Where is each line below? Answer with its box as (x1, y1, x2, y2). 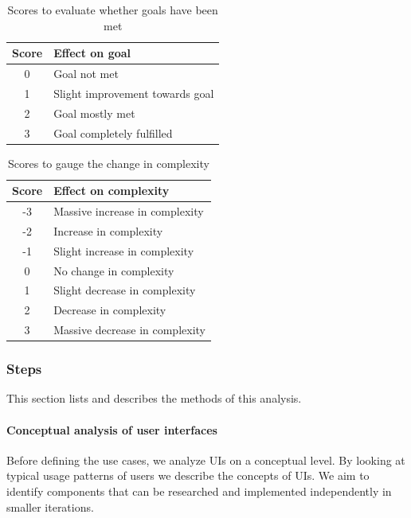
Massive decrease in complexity (53, 321, 205, 338)
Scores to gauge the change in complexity (8, 154, 209, 171)
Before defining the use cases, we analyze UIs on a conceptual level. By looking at (6, 451, 405, 468)
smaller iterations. (6, 498, 94, 515)
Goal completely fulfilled (53, 124, 173, 141)
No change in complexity (53, 262, 174, 278)
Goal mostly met (53, 104, 135, 121)
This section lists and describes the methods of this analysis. (6, 390, 302, 407)
